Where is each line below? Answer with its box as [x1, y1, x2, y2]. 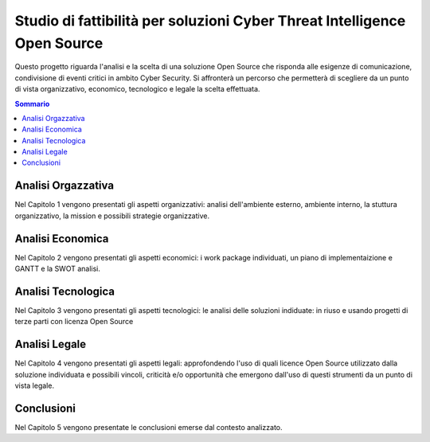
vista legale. [14, 381, 55, 390]
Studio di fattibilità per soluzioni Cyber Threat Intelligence [14, 12, 406, 29]
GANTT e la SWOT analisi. [14, 264, 101, 274]
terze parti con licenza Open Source [14, 317, 134, 327]
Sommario [14, 99, 50, 108]
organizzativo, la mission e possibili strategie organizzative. [14, 211, 210, 221]
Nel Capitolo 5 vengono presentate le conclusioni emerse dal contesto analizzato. [14, 422, 283, 432]
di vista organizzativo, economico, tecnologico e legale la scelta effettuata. [14, 84, 260, 94]
